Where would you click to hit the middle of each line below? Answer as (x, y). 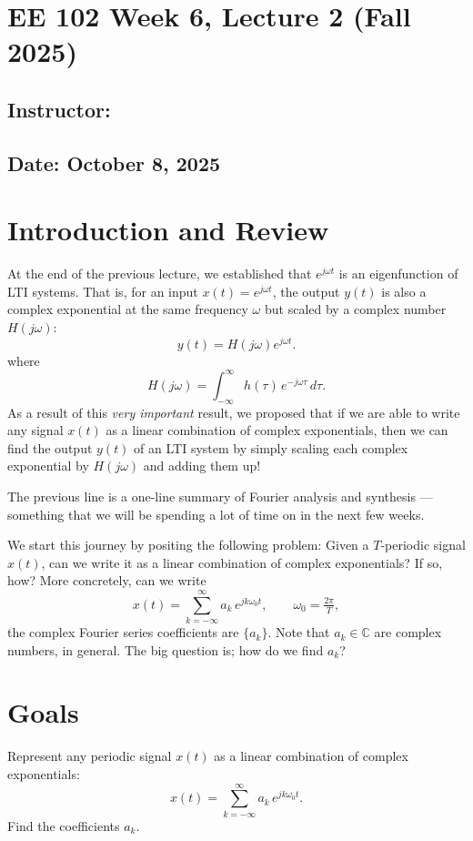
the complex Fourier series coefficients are (123, 632)
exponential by (48, 466)
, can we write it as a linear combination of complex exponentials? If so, (242, 562)
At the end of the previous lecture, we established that (160, 274)
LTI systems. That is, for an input (103, 291)
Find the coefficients (64, 825)
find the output (50, 447)
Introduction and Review (168, 230)
